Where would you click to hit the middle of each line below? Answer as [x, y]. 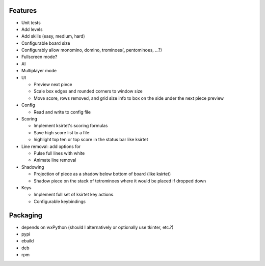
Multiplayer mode [39, 71]
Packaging [26, 216]
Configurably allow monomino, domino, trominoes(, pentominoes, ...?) [92, 50]
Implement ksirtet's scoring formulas [71, 126]
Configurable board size [46, 43]
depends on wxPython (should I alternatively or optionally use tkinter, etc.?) [97, 227]
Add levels [32, 29]
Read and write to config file [62, 112]
